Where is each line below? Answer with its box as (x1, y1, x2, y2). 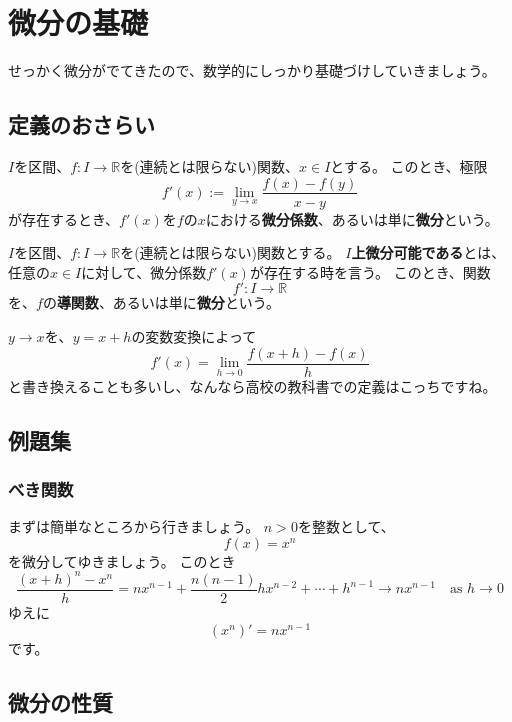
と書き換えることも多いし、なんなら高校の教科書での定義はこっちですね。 (8, 375, 497, 396)
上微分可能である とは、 (351, 242, 506, 263)
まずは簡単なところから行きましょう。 (8, 516, 260, 537)
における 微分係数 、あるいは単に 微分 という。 (205, 208, 499, 229)
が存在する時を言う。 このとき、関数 (249, 261, 491, 282)
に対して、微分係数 (81, 261, 207, 282)
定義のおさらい (8, 109, 155, 140)
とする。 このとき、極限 (330, 155, 488, 176)
